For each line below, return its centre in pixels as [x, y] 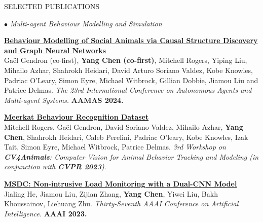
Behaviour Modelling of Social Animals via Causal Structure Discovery [131, 40]
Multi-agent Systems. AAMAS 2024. [64, 100]
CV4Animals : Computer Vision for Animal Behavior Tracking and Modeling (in [131, 156]
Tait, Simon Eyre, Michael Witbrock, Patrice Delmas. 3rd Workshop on [115, 147]
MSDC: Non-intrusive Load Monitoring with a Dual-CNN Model [121, 183]
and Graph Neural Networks [55, 50]
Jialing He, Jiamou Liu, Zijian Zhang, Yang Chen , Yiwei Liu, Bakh [111, 193]
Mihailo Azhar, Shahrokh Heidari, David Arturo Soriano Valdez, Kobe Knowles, [128, 70]
